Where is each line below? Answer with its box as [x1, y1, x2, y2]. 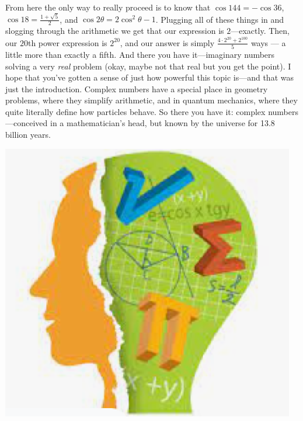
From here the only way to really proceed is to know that [5, 1, 211, 13]
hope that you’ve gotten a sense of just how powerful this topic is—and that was [5, 71, 294, 83]
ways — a [250, 36, 286, 48]
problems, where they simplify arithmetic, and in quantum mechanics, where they [5, 94, 298, 106]
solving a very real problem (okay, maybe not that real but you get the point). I [5, 60, 291, 72]
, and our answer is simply [120, 36, 215, 48]
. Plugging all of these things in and [155, 13, 284, 25]
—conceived [5, 117, 48, 129]
